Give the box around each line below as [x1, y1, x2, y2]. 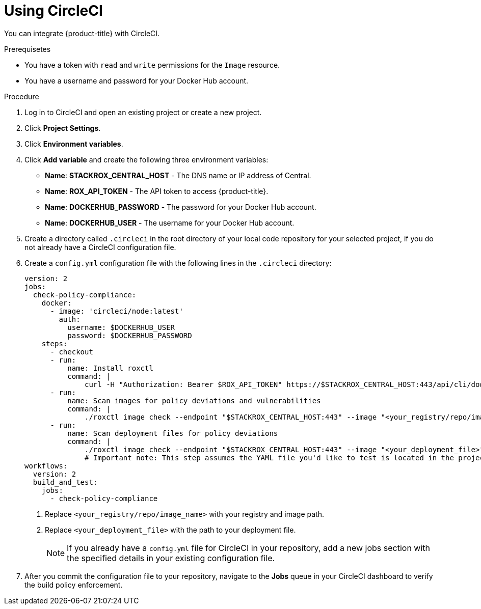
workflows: [24, 461, 68, 470]
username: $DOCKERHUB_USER [67, 323, 175, 331]
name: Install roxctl [67, 364, 153, 372]
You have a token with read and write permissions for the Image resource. [24, 60, 280, 69]
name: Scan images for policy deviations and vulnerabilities [67, 396, 321, 405]
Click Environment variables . [24, 139, 123, 148]
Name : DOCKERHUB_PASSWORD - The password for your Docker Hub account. [45, 202, 316, 211]
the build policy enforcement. [24, 580, 123, 589]
